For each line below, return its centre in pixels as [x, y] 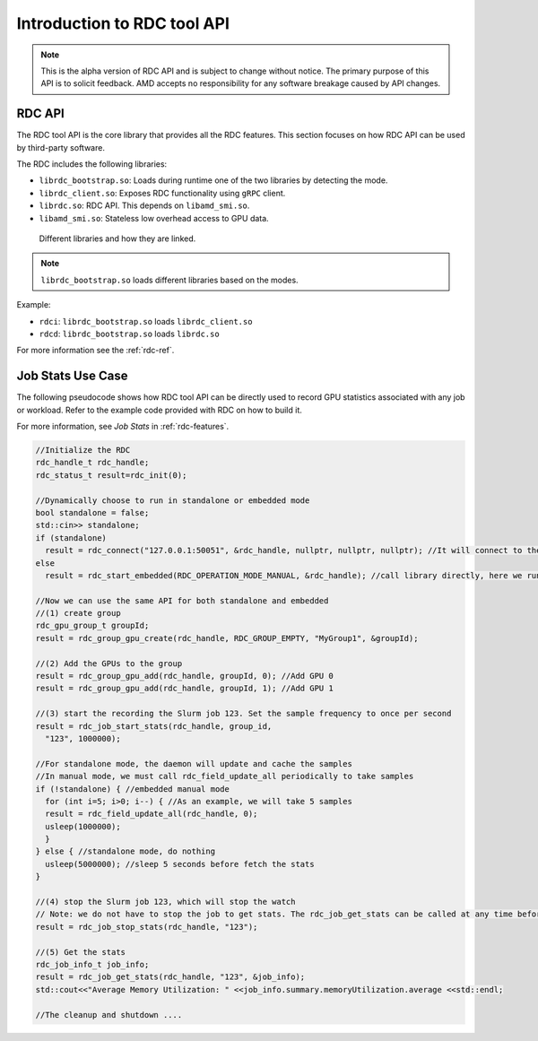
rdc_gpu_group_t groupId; [92, 626]
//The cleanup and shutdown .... [109, 1015]
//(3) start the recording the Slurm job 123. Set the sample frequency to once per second [243, 714]
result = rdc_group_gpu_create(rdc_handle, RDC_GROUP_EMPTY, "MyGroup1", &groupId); [227, 638]
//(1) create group [78, 613]
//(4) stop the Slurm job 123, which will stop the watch [165, 902]
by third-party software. [61, 147]
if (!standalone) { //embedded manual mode [133, 789]
